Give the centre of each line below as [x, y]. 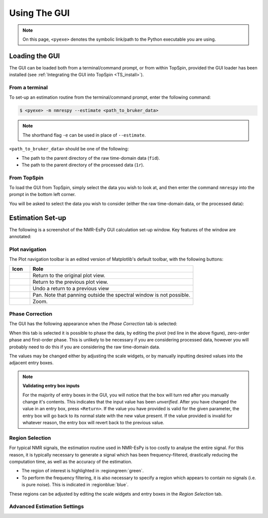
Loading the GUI [34, 56]
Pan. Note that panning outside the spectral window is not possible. [111, 295]
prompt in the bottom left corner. [43, 194]
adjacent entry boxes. [32, 363]
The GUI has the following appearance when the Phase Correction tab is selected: [93, 324]
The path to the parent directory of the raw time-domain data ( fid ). [91, 158]
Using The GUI [39, 13]
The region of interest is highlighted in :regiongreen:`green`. [83, 471]
